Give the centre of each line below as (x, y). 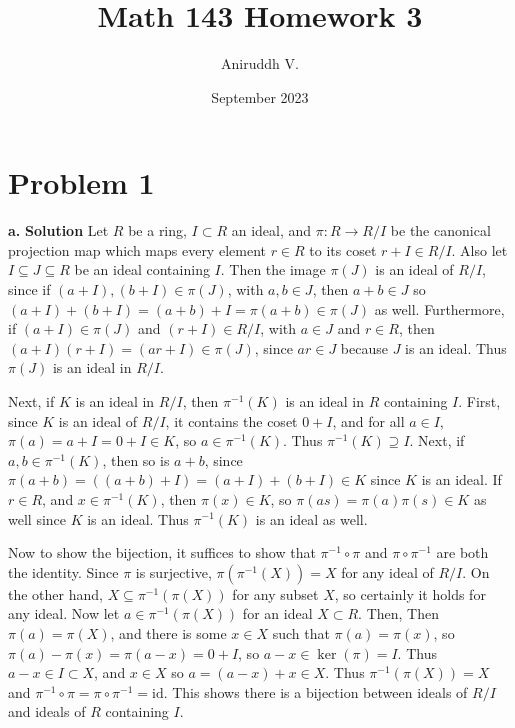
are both (462, 552)
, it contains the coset (231, 420)
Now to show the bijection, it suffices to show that (162, 552)
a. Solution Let (58, 230)
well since (37, 518)
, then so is (136, 459)
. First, (479, 401)
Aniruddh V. (260, 63)
